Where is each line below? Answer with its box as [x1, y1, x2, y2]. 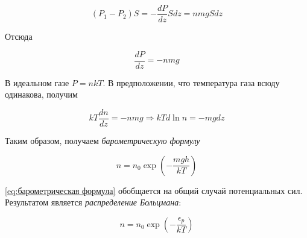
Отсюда [5, 30, 33, 43]
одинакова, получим [5, 88, 78, 101]
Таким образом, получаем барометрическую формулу [5, 134, 200, 146]
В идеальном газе [5, 76, 69, 89]
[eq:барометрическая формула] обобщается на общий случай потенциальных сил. [5, 184, 303, 196]
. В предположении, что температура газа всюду [103, 76, 280, 89]
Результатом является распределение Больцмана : [5, 196, 182, 208]
